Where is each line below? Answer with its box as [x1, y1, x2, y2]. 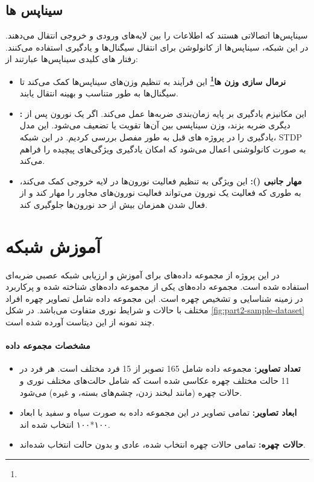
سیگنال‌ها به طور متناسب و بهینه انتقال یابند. [19, 87, 178, 99]
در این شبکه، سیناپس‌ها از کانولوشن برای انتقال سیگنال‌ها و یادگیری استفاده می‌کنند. [5, 40, 309, 53]
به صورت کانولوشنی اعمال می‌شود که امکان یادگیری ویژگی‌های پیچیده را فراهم [19, 142, 306, 155]
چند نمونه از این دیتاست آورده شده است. [5, 316, 155, 328]
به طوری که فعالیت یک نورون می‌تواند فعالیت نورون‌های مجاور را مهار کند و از [19, 186, 301, 199]
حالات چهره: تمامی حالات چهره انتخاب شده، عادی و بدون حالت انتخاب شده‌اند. [19, 438, 306, 451]
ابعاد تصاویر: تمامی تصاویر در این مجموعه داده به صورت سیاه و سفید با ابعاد [19, 406, 297, 419]
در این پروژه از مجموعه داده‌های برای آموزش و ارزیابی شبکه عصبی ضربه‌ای [5, 268, 280, 281]
